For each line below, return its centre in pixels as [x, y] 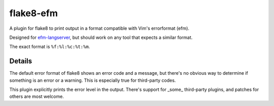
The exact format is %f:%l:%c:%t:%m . [50, 47]
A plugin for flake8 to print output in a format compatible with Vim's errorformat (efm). [99, 28]
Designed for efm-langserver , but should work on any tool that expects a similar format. [101, 37]
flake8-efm [33, 13]
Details [21, 61]
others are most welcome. [37, 96]
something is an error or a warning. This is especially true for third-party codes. [93, 80]
